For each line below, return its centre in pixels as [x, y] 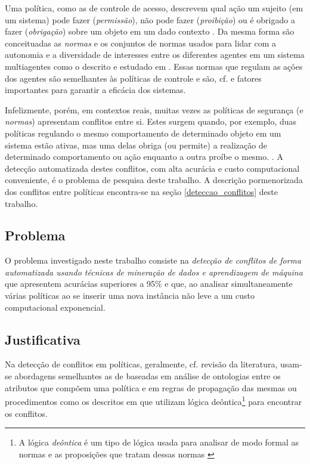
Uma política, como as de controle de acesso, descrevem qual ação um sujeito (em [154, 8]
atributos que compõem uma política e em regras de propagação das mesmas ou [151, 387]
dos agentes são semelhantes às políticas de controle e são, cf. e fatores [133, 78]
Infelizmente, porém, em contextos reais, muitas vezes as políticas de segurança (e [154, 109]
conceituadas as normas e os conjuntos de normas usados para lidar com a [140, 43]
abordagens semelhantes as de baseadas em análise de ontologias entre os [148, 376]
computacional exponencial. [55, 307]
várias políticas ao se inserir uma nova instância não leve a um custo [130, 296]
